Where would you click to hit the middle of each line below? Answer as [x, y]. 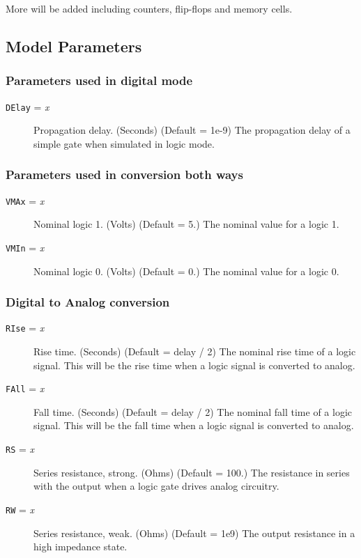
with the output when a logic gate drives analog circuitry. [156, 486]
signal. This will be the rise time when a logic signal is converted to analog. [194, 365]
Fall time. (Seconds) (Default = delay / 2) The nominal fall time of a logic [193, 411]
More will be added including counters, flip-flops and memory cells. [149, 8]
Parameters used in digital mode [99, 80]
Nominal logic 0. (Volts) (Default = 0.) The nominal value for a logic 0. [186, 271]
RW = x [20, 509]
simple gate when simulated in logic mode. [124, 143]
